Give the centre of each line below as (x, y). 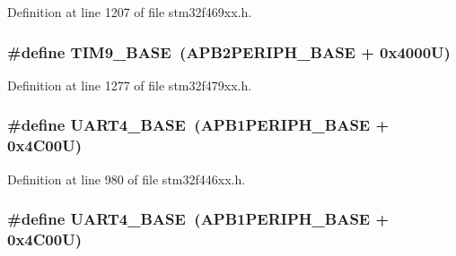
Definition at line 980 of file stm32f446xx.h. (127, 179)
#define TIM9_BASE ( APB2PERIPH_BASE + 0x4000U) (229, 51)
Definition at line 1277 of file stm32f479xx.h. (130, 85)
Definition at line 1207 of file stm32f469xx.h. (130, 12)
